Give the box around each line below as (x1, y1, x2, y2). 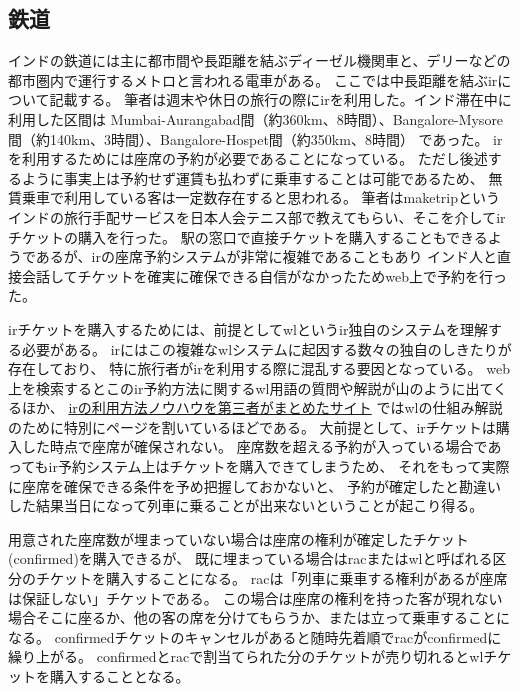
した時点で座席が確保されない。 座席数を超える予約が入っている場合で (21, 436, 488, 457)
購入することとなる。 (49, 666, 190, 687)
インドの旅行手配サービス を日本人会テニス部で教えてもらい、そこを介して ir (8, 206, 506, 227)
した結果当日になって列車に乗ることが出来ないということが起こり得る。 (8, 495, 484, 516)
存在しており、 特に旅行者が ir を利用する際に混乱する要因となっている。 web (8, 358, 510, 379)
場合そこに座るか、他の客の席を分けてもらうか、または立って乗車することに (8, 607, 511, 628)
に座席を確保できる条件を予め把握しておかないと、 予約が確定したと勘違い (8, 475, 501, 496)
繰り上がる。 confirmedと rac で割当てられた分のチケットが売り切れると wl (8, 646, 484, 667)
